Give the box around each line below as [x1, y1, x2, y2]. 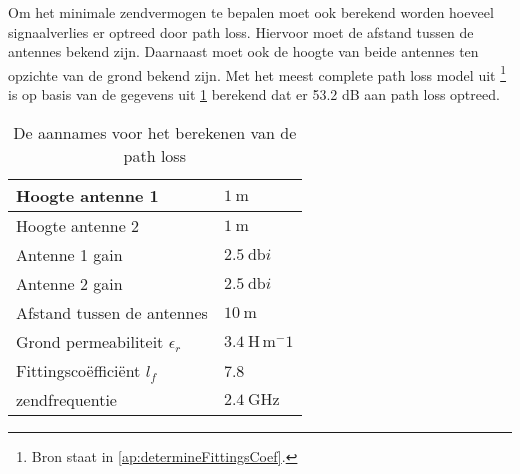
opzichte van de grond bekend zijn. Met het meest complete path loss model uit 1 [8, 61, 507, 85]
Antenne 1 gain [16, 242, 123, 266]
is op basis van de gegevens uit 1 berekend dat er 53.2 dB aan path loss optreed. [8, 84, 500, 105]
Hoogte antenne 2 [16, 213, 140, 237]
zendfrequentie [16, 387, 117, 411]
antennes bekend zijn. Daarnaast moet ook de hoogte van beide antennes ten [8, 41, 479, 62]
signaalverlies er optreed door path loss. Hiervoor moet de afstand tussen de [8, 21, 474, 42]
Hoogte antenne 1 [16, 183, 159, 207]
